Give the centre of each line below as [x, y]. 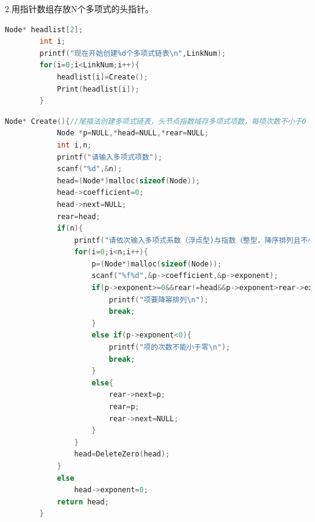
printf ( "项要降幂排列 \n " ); [159, 300]
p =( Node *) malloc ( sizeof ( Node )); [157, 264]
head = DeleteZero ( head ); [122, 454]
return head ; [83, 502]
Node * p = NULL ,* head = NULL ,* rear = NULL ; [133, 133]
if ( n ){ [70, 229]
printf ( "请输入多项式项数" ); [109, 157]
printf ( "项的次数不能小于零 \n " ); [169, 347]
